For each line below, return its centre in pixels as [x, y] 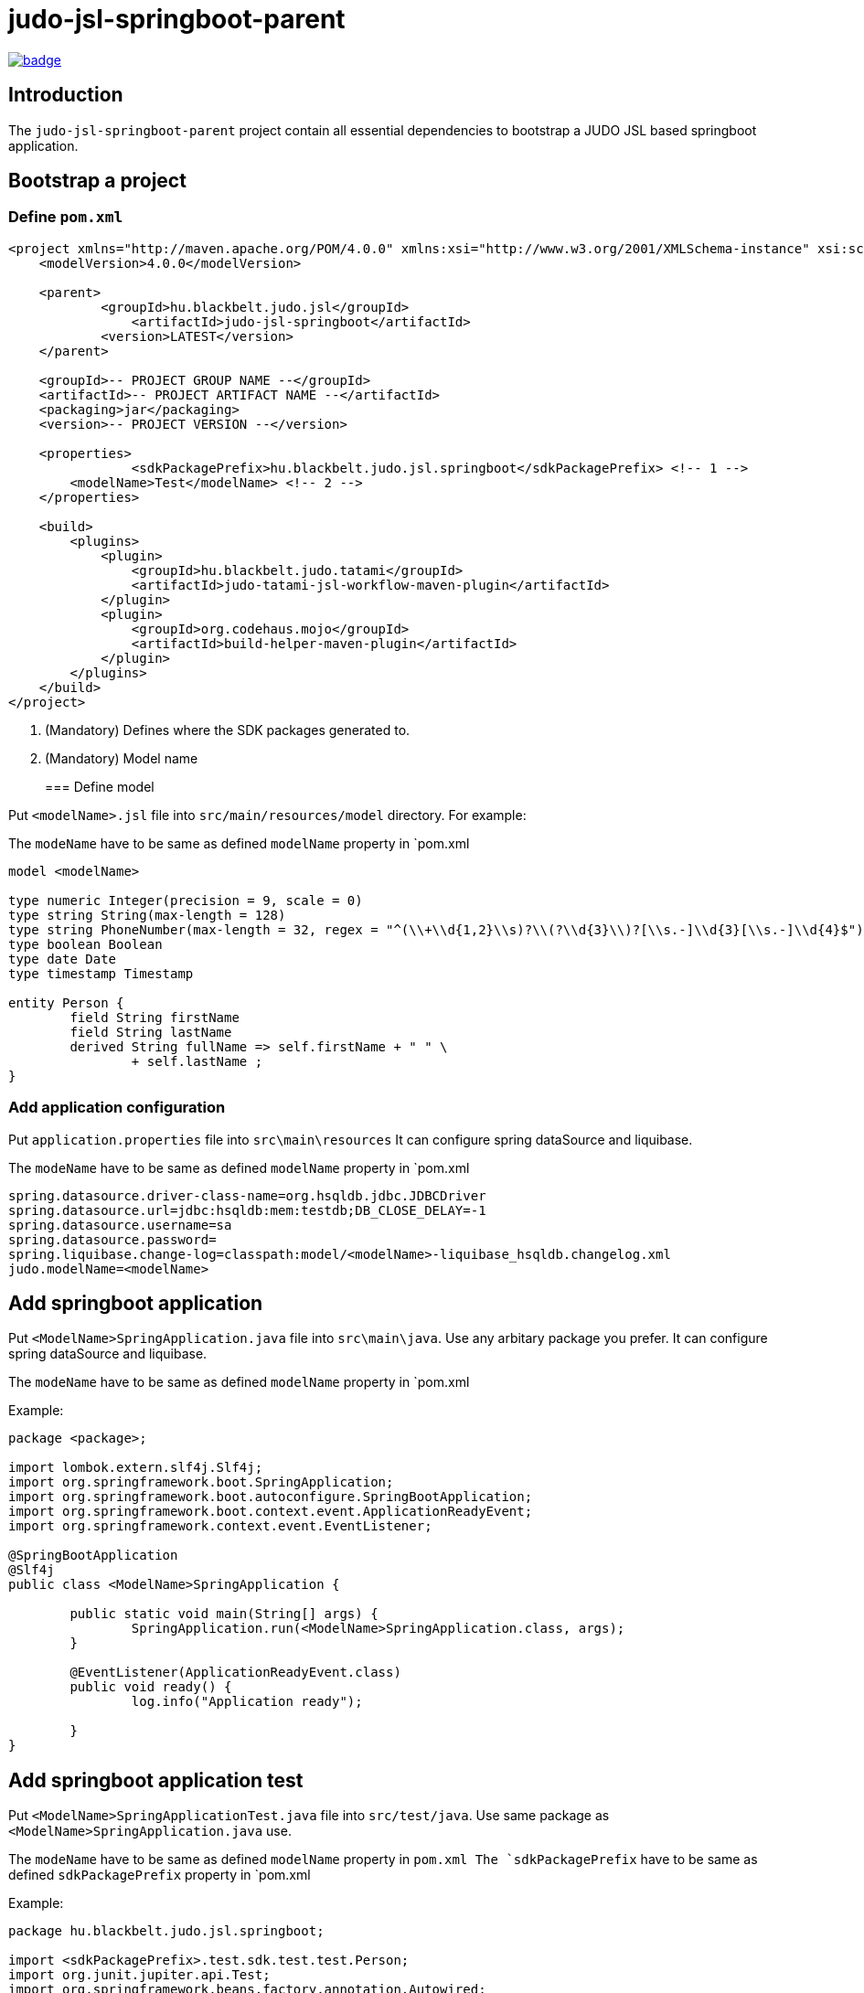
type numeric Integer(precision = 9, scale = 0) [186, 900]
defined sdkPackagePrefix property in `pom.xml [160, 1875]
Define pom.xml [66, 217]
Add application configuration [117, 1108]
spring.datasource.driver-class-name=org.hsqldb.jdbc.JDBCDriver [247, 1195]
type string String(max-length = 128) [147, 915]
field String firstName [155, 1017]
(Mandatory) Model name [122, 758]
